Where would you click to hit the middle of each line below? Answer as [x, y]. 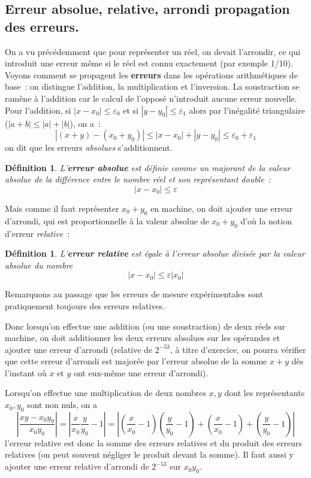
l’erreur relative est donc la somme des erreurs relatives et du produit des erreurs [154, 442]
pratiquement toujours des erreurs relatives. [85, 305]
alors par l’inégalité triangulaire [247, 110]
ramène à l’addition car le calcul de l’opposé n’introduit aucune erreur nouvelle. [151, 98]
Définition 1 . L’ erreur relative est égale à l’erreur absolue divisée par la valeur [155, 253]
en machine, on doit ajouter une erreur [222, 208]
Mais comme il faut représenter [62, 208]
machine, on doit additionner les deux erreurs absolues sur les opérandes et [143, 338]
